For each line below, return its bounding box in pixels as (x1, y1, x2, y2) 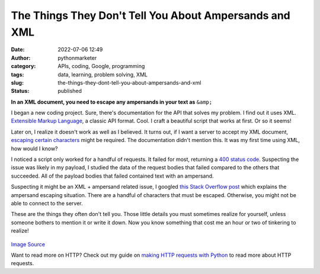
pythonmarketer (57, 54, 97, 62)
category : (11, 63, 36, 70)
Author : (11, 54, 31, 62)
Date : (11, 46, 25, 53)
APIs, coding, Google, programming (57, 63, 145, 70)
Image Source (11, 240, 46, 248)
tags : (11, 71, 24, 78)
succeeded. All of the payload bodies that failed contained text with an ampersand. (11, 172, 214, 179)
